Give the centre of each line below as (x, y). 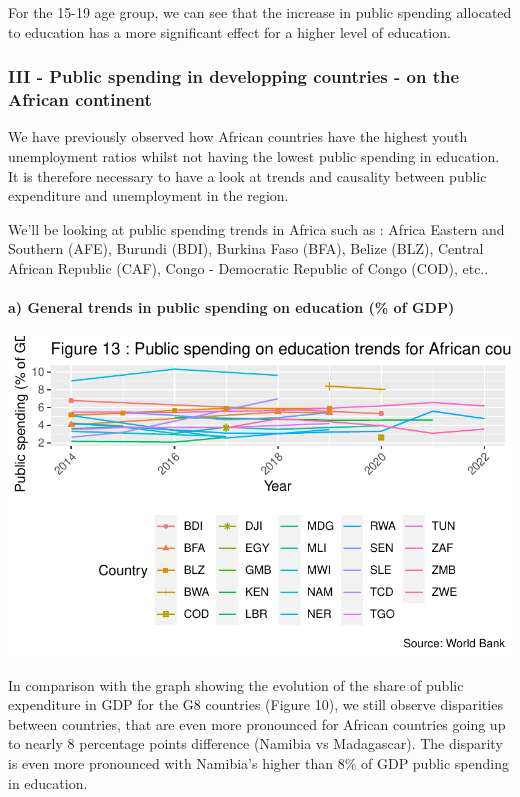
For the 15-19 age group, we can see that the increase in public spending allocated (260, 12)
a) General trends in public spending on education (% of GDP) (231, 307)
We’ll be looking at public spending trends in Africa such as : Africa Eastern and (256, 228)
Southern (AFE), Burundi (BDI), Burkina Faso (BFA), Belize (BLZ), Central (246, 248)
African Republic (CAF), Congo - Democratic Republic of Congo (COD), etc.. (248, 267)
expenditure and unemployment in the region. (148, 195)
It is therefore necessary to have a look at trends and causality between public (247, 175)
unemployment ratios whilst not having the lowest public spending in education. (254, 155)
